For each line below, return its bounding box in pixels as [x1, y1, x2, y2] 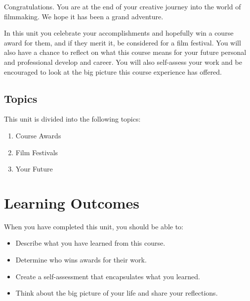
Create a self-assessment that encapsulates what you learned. [15, 271, 200, 281]
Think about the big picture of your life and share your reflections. [15, 288, 218, 298]
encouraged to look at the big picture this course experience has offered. [4, 66, 222, 77]
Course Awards [15, 130, 61, 140]
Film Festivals [15, 147, 58, 157]
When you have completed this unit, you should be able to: [4, 221, 184, 231]
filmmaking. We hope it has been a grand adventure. [4, 11, 164, 21]
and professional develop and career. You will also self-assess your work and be [4, 56, 242, 67]
